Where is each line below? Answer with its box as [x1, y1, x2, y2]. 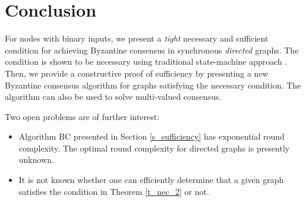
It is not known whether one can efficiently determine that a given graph [18, 173, 284, 186]
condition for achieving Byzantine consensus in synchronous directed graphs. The [5, 43, 299, 56]
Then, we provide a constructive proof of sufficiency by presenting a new [5, 67, 269, 79]
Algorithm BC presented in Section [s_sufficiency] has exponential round [18, 130, 285, 143]
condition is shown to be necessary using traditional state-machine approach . [5, 55, 288, 68]
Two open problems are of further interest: [5, 110, 160, 122]
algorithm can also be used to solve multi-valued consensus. [5, 90, 222, 103]
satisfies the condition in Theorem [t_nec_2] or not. [18, 185, 209, 197]
